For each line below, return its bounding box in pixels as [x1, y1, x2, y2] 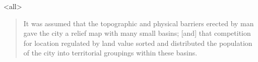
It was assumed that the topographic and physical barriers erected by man [23, 18, 254, 28]
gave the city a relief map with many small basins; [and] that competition [23, 28, 251, 38]
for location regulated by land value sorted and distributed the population [23, 37, 252, 48]
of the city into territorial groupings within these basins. [23, 47, 198, 58]
